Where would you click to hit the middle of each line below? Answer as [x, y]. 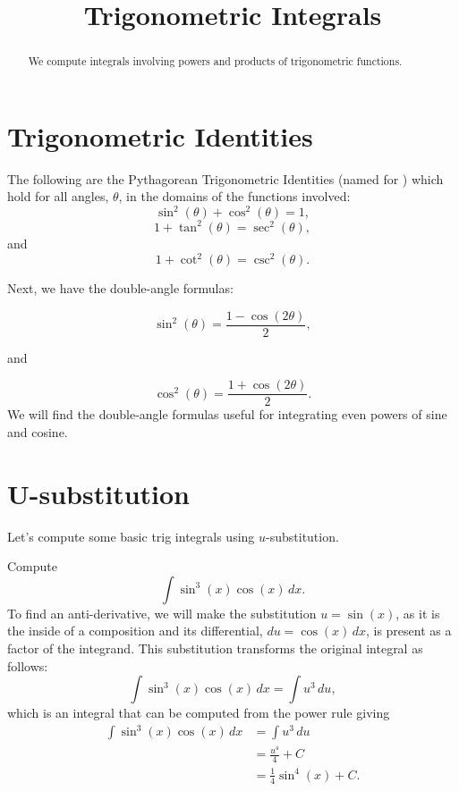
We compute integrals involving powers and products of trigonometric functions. [215, 61]
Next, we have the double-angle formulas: [120, 288]
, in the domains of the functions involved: [234, 196]
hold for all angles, [58, 196]
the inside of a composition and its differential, [135, 631]
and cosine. [38, 431]
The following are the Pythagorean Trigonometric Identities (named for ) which [225, 178]
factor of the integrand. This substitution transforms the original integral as [215, 648]
